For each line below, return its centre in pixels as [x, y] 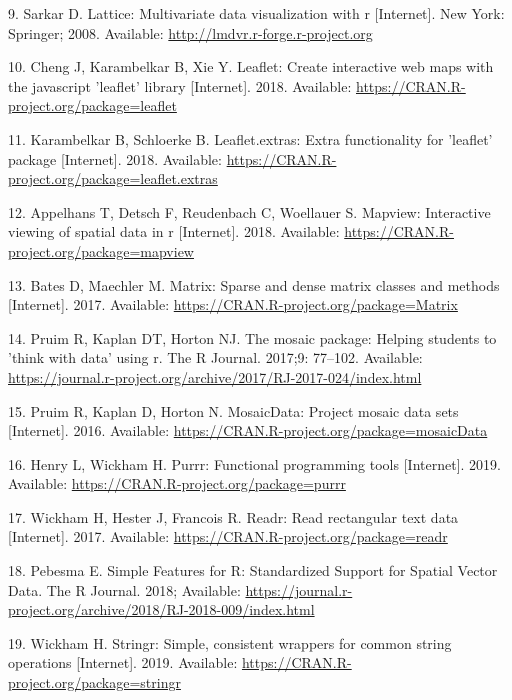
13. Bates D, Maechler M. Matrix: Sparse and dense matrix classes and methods [254, 284]
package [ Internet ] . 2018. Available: [115, 158]
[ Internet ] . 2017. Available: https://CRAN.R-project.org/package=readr [228, 536]
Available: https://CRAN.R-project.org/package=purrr [177, 483]
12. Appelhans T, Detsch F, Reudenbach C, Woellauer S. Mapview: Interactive [249, 211]
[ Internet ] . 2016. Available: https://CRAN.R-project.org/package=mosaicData [248, 430]
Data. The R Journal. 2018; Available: [124, 589]
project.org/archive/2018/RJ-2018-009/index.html [161, 609]
